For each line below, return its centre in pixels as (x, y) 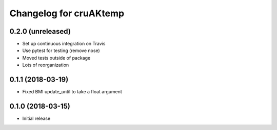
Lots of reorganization (46, 65)
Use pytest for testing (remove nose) (61, 50)
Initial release (36, 119)
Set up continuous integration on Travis (64, 44)
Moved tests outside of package (56, 58)
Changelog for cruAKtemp (67, 13)
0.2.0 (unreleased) (40, 31)
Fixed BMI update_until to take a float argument (72, 92)
